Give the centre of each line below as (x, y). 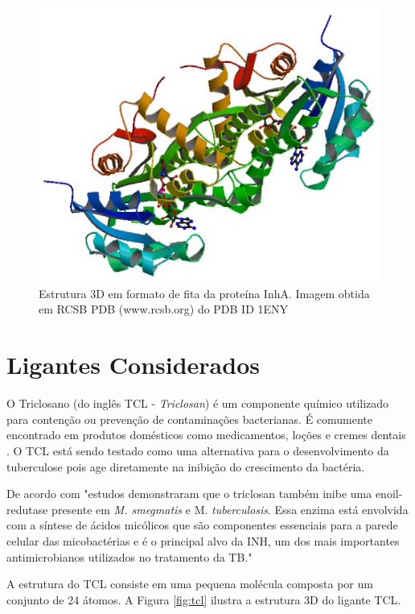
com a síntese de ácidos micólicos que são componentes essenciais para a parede (202, 525)
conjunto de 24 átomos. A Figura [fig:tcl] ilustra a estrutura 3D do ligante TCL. (204, 599)
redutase (27, 509)
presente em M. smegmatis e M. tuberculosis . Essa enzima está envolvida (230, 509)
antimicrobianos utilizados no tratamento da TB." (129, 556)
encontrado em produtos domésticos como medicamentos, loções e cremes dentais (206, 435)
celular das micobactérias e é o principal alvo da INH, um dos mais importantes (203, 540)
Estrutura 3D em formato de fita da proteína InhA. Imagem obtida (204, 293)
